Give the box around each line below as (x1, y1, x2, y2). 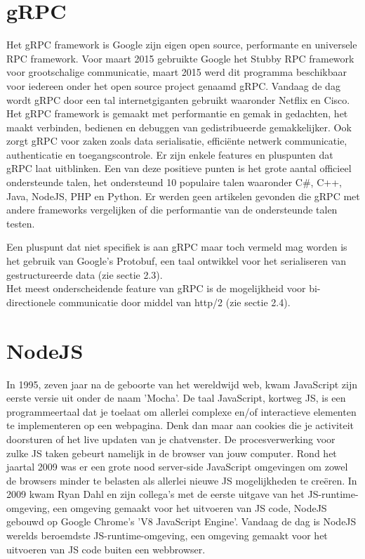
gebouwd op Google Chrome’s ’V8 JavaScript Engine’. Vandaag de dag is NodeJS (6, 514, 357, 529)
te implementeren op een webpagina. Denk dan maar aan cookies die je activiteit (6, 418, 354, 433)
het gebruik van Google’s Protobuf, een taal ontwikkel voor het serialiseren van (6, 254, 347, 268)
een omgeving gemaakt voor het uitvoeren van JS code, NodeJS (53, 500, 327, 515)
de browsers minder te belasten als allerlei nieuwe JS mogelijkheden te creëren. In (6, 473, 357, 487)
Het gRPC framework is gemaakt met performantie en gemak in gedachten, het (6, 106, 348, 121)
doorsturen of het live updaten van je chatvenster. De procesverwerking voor (6, 431, 336, 446)
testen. (6, 216, 35, 230)
